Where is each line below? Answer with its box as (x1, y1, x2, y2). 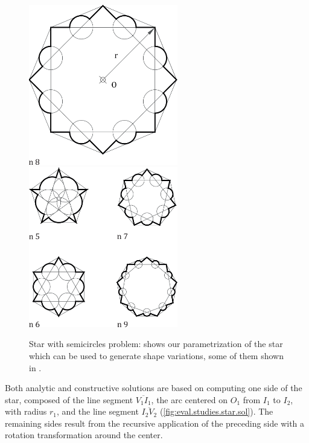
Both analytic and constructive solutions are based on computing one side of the (5, 381, 302, 394)
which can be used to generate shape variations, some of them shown (29, 349, 284, 362)
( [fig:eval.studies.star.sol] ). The (159, 405, 273, 418)
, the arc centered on (151, 393, 228, 406)
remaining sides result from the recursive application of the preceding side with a (5, 416, 305, 429)
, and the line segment (57, 405, 139, 418)
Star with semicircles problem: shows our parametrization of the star (29, 337, 283, 350)
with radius (5, 405, 47, 418)
